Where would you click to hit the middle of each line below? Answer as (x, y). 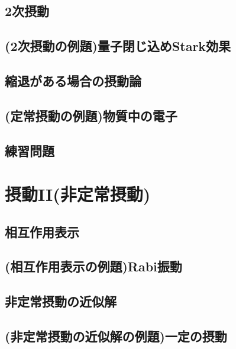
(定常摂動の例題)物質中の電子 (91, 115)
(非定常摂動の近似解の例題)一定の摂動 (116, 336)
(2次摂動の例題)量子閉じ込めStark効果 (118, 46)
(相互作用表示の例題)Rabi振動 (93, 266)
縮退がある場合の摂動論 (73, 80)
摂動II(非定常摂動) (78, 194)
